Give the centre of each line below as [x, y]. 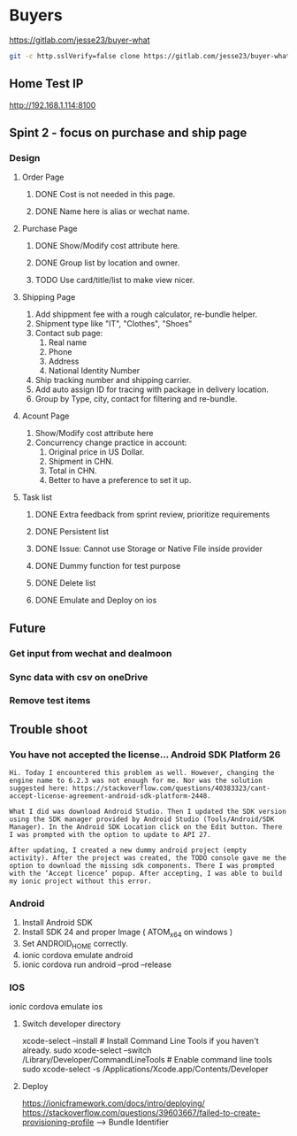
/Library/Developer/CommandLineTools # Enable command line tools [147, 1060]
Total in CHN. [72, 471]
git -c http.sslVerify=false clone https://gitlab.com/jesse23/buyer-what [150, 56]
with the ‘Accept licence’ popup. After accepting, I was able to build [146, 874]
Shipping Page [49, 297]
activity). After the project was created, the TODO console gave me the [148, 858]
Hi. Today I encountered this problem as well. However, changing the [142, 773]
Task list [37, 497]
